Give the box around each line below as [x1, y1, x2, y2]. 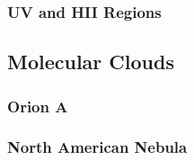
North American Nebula [7, 136, 188, 158]
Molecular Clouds [7, 48, 174, 76]
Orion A [7, 94, 68, 117]
